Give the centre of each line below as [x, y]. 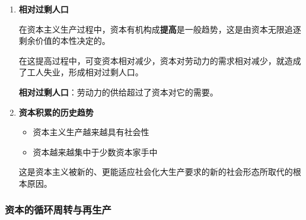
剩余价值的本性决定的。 [64, 41]
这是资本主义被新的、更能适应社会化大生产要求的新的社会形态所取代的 [156, 172]
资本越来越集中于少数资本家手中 [95, 152]
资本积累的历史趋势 [56, 112]
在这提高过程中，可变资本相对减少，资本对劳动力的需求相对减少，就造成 [160, 60]
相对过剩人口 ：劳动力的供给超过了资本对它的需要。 [118, 92]
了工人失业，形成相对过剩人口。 [81, 72]
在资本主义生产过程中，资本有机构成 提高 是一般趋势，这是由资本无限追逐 [160, 29]
